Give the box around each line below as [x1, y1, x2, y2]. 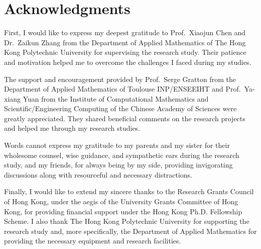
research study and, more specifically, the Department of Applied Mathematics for [4, 225, 257, 236]
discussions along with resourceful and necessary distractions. [4, 169, 192, 180]
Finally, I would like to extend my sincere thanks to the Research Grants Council [4, 186, 254, 197]
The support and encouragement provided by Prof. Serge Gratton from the [4, 73, 236, 84]
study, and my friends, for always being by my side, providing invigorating [4, 159, 233, 170]
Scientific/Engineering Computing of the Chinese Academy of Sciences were [4, 103, 237, 114]
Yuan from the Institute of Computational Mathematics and [23, 93, 209, 104]
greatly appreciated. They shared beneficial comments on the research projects [4, 113, 245, 123]
